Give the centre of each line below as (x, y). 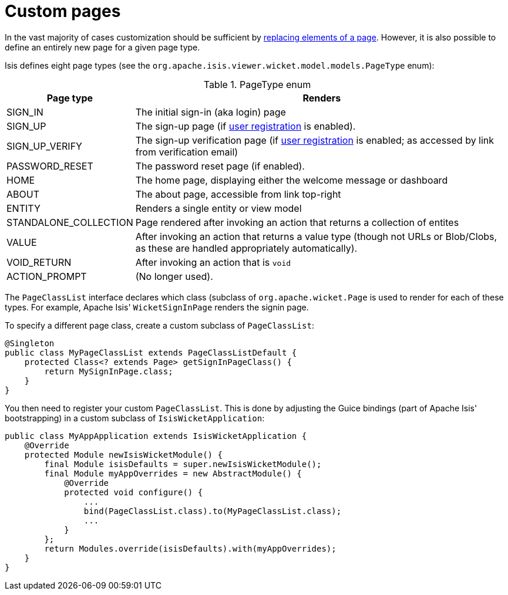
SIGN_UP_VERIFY (44, 146)
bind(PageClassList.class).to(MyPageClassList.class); (213, 511)
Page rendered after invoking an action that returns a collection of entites (297, 222)
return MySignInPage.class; (109, 371)
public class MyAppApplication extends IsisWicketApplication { (156, 436)
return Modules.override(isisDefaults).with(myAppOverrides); (190, 548)
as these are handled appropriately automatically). (246, 248)
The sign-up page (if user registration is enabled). (245, 126)
